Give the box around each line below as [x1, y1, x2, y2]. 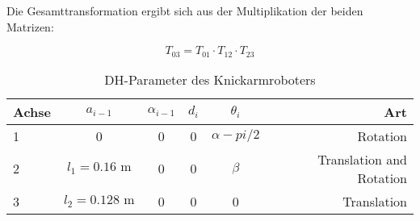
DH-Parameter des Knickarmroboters [104, 69, 316, 89]
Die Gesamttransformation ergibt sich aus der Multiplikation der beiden [6, 2, 363, 19]
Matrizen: [6, 18, 54, 35]
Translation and [317, 149, 407, 169]
